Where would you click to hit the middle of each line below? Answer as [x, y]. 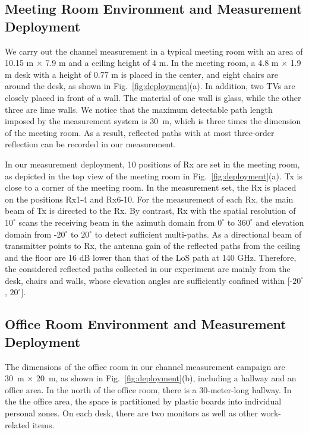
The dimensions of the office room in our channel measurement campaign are [145, 366]
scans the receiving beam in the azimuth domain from [117, 222]
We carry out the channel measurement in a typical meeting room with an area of [154, 51]
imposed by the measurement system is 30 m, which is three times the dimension [153, 121]
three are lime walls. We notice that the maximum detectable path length [139, 109]
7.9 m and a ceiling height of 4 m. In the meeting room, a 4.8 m [162, 63]
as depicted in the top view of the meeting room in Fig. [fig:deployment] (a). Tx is [154, 176]
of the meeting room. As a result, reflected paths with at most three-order [140, 132]
